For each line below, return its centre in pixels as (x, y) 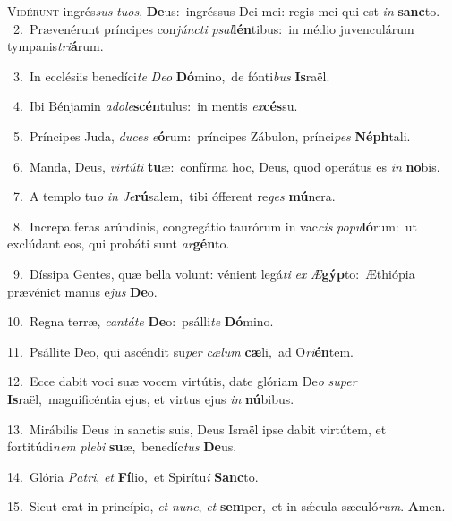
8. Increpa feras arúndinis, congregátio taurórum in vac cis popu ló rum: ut (215, 226)
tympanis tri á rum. (55, 46)
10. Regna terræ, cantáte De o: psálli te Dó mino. (141, 321)
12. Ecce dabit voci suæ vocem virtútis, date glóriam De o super (182, 381)
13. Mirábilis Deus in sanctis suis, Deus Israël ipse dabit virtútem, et (197, 429)
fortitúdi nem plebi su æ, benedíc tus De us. (122, 446)
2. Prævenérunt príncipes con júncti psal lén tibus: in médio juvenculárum (213, 28)
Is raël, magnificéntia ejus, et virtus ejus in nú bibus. (151, 398)
